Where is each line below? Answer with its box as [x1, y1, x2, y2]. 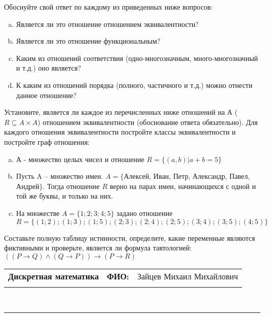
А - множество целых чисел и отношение [16, 153, 144, 164]
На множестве [16, 207, 59, 218]
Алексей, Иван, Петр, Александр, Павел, [124, 171, 250, 181]
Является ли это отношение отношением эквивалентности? [16, 18, 199, 29]
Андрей [16, 180, 40, 191]
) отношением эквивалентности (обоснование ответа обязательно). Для [37, 116, 258, 127]
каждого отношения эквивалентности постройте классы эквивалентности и [4, 126, 236, 137]
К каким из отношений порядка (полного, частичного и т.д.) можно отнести [16, 79, 253, 90]
